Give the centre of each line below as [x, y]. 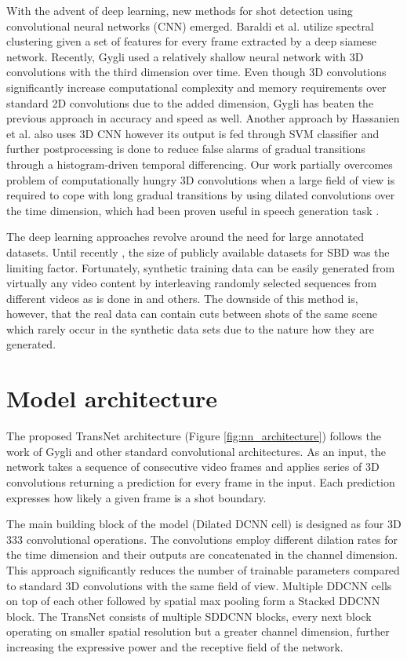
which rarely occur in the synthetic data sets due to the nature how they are [191, 328]
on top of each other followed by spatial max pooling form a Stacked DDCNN [193, 601]
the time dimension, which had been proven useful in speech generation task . [193, 210]
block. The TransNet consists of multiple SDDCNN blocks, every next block [189, 616]
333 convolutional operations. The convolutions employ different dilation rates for [202, 539]
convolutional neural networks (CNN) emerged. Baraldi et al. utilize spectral [190, 26]
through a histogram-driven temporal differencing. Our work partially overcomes [200, 164]
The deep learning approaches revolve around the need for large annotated [185, 237]
